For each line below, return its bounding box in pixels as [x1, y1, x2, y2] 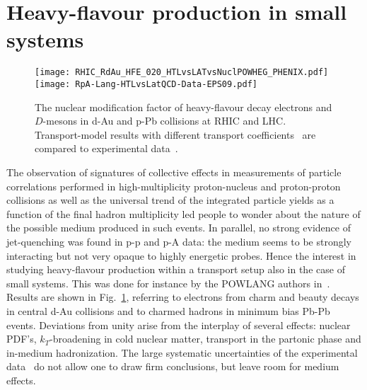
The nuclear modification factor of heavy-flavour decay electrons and [35, 99, 332, 114]
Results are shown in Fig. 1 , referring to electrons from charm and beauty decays [6, 289, 359, 304]
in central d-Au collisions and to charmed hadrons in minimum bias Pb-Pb [6, 303, 330, 318]
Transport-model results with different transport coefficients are [35, 127, 316, 142]
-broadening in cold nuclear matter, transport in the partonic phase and [49, 331, 361, 346]
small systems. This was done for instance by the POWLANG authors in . [6, 275, 330, 290]
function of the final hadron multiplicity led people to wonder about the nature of [6, 206, 361, 221]
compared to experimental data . [35, 141, 178, 156]
